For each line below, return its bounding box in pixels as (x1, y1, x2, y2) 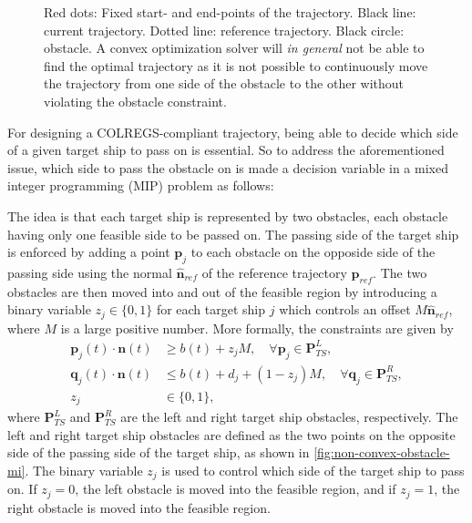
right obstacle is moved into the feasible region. (7, 497, 271, 517)
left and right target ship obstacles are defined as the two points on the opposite (7, 425, 456, 444)
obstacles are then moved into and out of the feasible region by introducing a (7, 282, 437, 301)
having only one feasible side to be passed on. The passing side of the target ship (7, 224, 459, 243)
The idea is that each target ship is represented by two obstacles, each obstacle (7, 206, 448, 225)
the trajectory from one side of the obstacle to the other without (44, 74, 405, 93)
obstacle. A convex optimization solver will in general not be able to (44, 38, 425, 57)
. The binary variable (25, 460, 143, 479)
